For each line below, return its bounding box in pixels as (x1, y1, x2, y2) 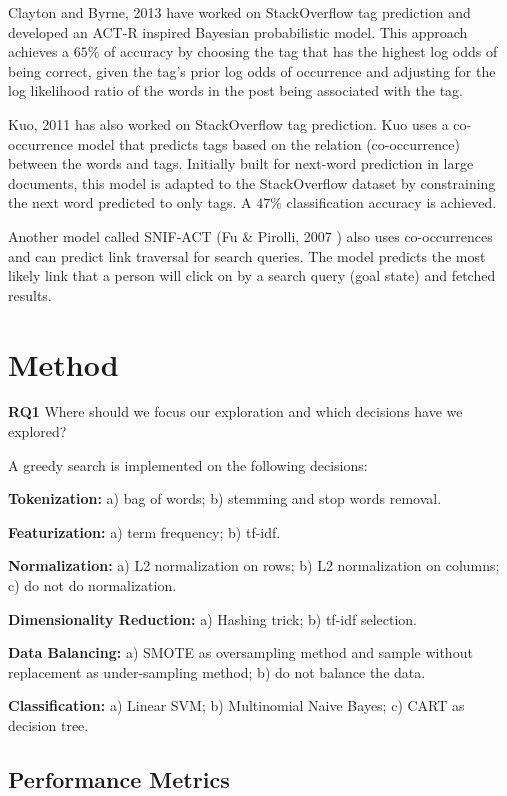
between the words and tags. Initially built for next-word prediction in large (8, 153, 474, 174)
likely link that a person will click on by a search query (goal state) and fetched (8, 265, 496, 286)
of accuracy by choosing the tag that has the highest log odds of (104, 41, 498, 62)
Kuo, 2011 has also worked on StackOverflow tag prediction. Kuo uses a (8, 113, 449, 134)
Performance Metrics (8, 763, 230, 794)
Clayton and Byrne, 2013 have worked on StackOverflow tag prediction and (8, 2, 471, 22)
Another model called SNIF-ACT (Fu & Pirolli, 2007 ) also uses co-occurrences (8, 225, 493, 246)
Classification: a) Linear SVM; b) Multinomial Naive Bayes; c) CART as (8, 695, 465, 716)
